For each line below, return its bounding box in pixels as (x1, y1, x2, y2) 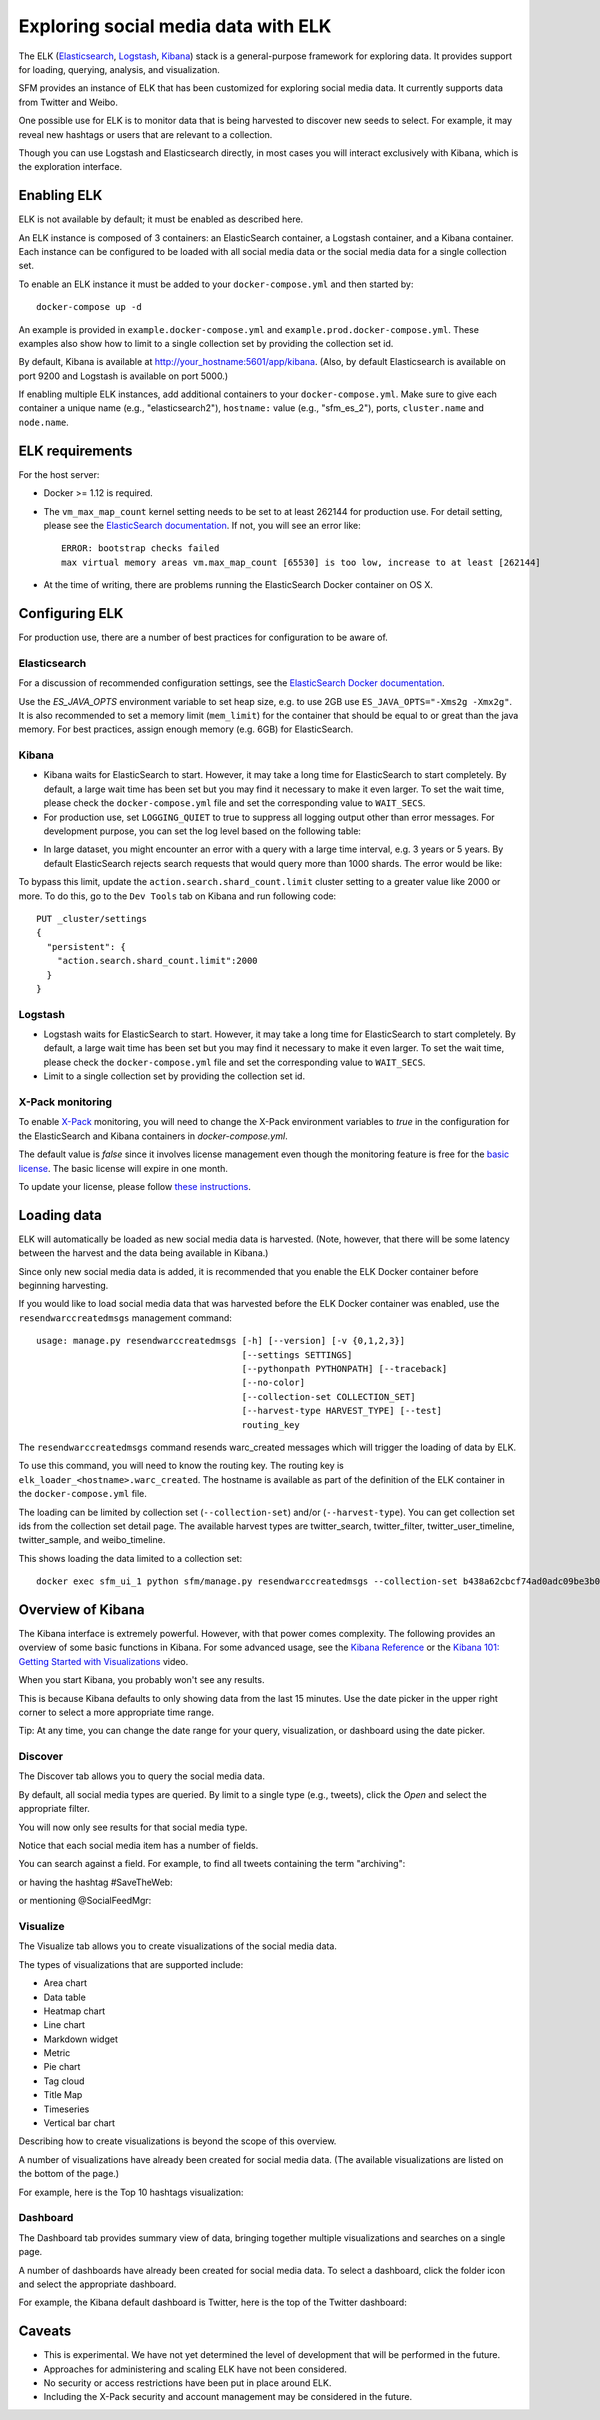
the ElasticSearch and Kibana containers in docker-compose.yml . (18, 1130, 289, 1142)
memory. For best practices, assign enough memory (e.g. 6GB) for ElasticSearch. (18, 723, 354, 735)
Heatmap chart (43, 2005, 105, 2017)
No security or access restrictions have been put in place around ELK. (43, 2376, 332, 2389)
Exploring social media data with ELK (18, 15, 332, 37)
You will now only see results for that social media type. (18, 1821, 248, 1833)
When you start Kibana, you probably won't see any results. (18, 1674, 265, 1686)
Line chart (43, 2019, 85, 2031)
